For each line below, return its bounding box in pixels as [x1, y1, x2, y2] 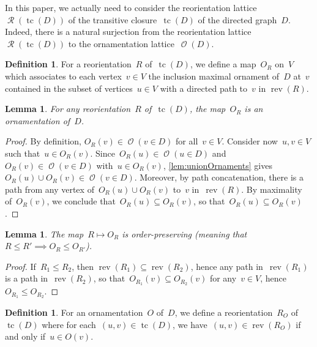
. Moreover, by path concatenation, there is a [134, 171, 304, 184]
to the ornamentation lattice [68, 37, 174, 50]
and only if [5, 330, 46, 343]
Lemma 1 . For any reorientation [5, 102, 131, 115]
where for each [42, 318, 96, 330]
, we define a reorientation [174, 306, 273, 318]
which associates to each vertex [5, 69, 122, 82]
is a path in [5, 272, 48, 285]
